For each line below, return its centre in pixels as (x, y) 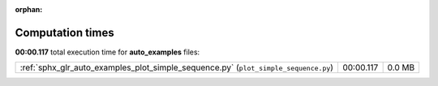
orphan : (29, 9)
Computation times (64, 32)
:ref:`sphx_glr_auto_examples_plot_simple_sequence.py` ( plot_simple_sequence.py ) (177, 67)
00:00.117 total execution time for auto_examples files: (107, 52)
